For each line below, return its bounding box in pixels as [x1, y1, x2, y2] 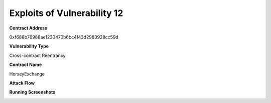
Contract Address [9, 25, 48, 31]
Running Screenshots [9, 89, 56, 95]
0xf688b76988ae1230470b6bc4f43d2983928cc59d [9, 34, 119, 40]
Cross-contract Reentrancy [9, 52, 66, 58]
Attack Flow [9, 80, 35, 86]
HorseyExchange [9, 70, 45, 77]
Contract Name [9, 61, 42, 67]
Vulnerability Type [9, 43, 49, 49]
